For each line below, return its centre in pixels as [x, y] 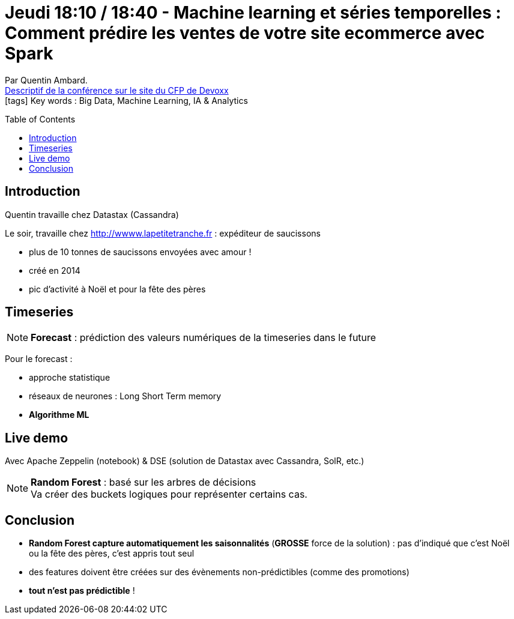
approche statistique [70, 378]
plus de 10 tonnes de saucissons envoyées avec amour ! [140, 252]
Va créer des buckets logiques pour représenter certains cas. [169, 494]
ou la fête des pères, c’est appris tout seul [112, 554]
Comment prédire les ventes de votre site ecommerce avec [245, 33]
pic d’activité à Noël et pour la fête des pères [117, 289]
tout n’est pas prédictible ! [82, 591]
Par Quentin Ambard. [46, 80]
